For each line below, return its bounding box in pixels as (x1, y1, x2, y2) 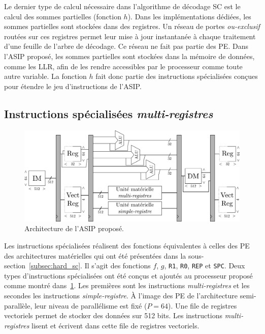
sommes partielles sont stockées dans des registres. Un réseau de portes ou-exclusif (4, 21, 260, 32)
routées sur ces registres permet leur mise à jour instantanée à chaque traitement (4, 31, 256, 41)
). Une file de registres (168, 300, 237, 311)
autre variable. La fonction (4, 71, 87, 81)
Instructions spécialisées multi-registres (4, 105, 213, 121)
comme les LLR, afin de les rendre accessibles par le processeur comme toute (4, 61, 243, 71)
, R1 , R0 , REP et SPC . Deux (164, 260, 245, 271)
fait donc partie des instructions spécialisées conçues (95, 71, 258, 81)
